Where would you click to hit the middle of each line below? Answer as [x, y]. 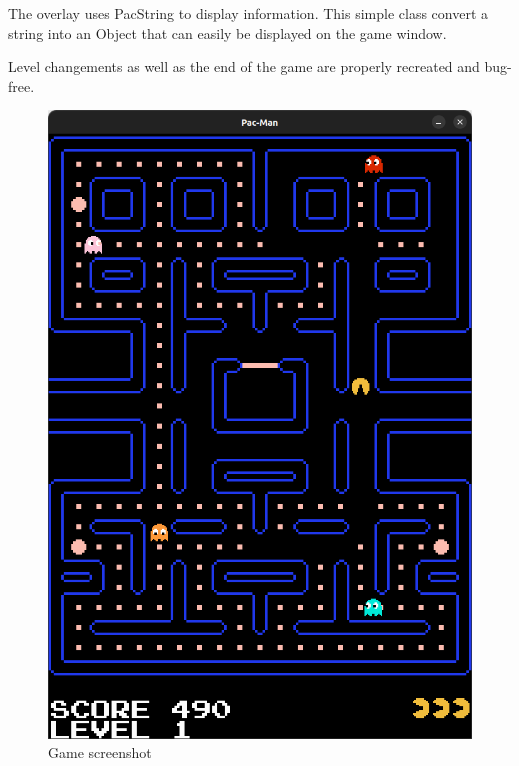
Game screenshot [100, 752]
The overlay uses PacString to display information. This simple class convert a [248, 13]
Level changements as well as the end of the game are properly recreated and [244, 66]
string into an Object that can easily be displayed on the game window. [227, 32]
